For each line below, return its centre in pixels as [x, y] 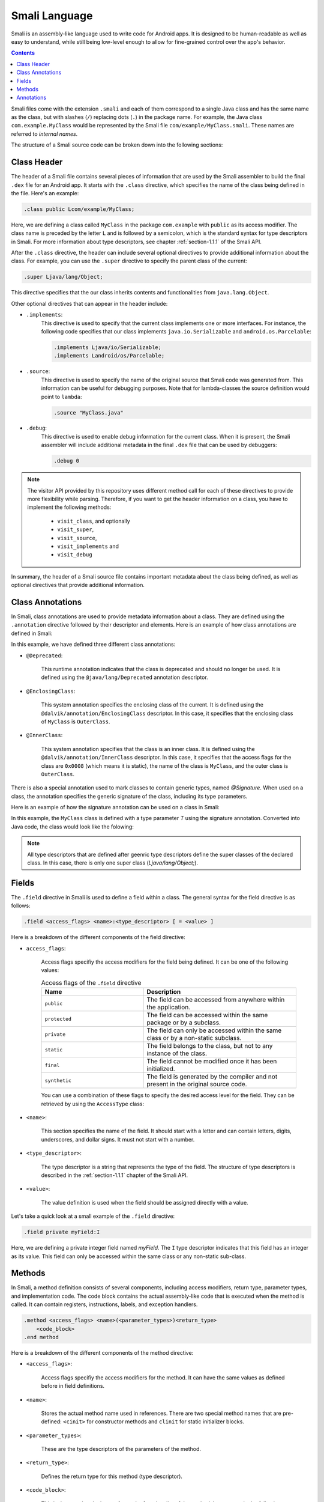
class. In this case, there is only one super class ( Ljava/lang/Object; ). [112, 863]
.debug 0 [67, 461]
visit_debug [75, 555]
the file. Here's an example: [45, 193]
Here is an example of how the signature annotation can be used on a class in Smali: [115, 807]
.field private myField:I [62, 1232]
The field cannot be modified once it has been [212, 1062]
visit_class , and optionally [94, 521]
